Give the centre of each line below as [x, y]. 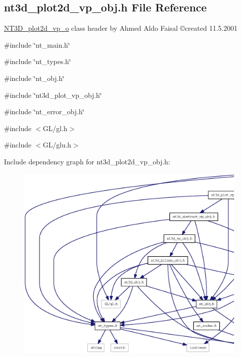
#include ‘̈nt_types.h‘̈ [38, 61]
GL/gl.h [55, 128]
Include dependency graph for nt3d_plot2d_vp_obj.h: [87, 161]
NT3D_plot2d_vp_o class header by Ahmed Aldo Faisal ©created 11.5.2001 [121, 28]
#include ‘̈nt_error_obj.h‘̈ [44, 111]
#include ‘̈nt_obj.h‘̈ [34, 78]
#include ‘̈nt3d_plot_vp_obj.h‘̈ [53, 95]
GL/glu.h [57, 145]
